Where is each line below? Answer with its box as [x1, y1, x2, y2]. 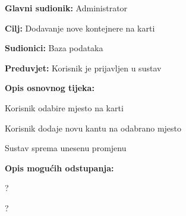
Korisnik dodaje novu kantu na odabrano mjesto [5, 121, 182, 134]
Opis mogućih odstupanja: [5, 161, 114, 174]
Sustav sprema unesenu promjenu [5, 142, 127, 154]
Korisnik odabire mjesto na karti [5, 101, 124, 114]
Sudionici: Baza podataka [5, 42, 103, 54]
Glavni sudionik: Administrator [5, 2, 128, 14]
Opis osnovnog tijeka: [5, 82, 94, 94]
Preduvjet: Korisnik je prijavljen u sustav [5, 61, 162, 74]
